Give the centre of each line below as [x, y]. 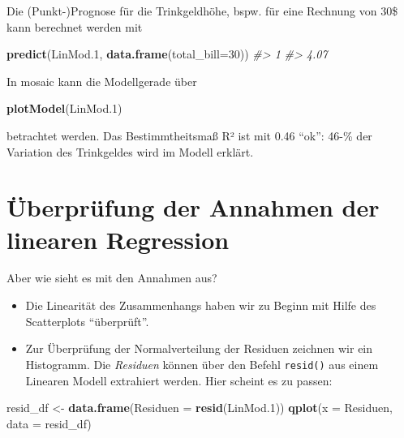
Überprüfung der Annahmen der [193, 207]
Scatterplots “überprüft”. [87, 321]
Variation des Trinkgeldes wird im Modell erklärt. [130, 151]
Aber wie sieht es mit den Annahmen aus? [112, 278]
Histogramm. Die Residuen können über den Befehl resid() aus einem [202, 364]
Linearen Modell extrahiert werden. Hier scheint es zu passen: [179, 380]
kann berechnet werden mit [75, 26]
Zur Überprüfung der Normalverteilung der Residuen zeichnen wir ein [199, 348]
